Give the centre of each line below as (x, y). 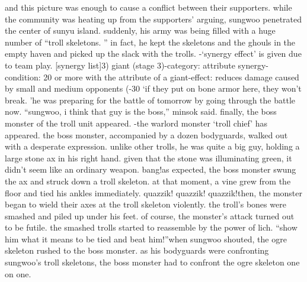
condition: (23, 77)
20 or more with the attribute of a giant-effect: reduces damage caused (171, 77)
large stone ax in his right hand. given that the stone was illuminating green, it (148, 158)
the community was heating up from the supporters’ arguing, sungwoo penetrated (153, 19)
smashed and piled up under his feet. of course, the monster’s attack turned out (150, 215)
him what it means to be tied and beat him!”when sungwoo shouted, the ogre (146, 239)
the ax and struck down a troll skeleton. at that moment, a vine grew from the (148, 181)
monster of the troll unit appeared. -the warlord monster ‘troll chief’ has (136, 123)
